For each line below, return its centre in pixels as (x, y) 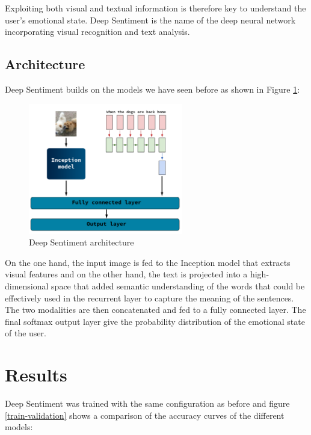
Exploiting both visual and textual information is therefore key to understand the (155, 8)
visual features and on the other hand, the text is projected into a (126, 274)
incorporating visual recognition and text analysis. (97, 32)
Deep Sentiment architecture (82, 242)
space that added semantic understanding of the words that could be (178, 286)
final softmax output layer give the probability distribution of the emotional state (155, 321)
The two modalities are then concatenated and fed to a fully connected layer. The (155, 310)
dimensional (27, 286)
